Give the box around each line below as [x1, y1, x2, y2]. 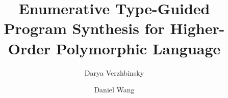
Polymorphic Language [56, 38, 221, 58]
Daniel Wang [94, 84, 135, 95]
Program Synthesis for [4, 18, 165, 39]
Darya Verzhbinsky [84, 67, 144, 78]
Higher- [170, 18, 225, 39]
